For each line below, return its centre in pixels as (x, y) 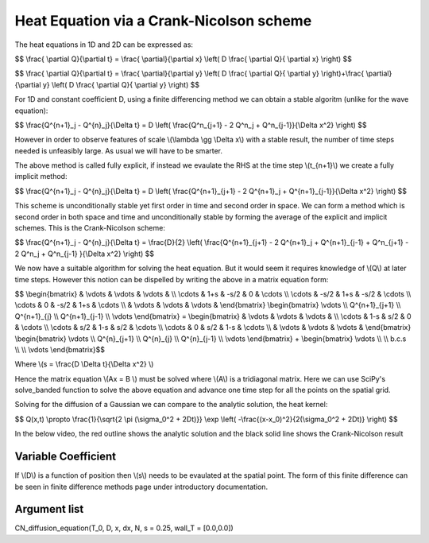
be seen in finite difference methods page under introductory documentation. (141, 487)
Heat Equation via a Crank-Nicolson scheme (163, 21)
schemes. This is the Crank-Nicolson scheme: (90, 228)
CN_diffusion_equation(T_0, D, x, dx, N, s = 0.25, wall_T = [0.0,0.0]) (124, 528)
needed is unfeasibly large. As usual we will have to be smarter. (118, 150)
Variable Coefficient (66, 457)
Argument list (49, 509)
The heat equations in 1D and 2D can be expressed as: (104, 45)
